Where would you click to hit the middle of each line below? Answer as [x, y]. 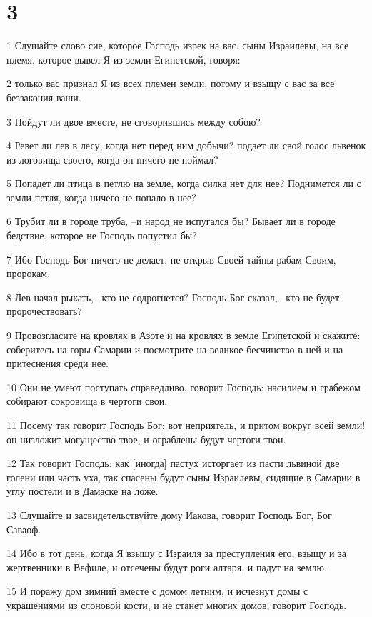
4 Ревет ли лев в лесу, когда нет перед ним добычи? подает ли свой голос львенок [186, 145]
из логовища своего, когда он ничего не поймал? [112, 159]
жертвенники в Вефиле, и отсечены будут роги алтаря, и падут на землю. [167, 567]
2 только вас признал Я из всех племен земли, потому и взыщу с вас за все [171, 83]
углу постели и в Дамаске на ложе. [82, 491]
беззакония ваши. [44, 97]
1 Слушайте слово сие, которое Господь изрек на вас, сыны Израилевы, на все [178, 45]
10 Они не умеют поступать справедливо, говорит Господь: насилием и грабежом [184, 387]
